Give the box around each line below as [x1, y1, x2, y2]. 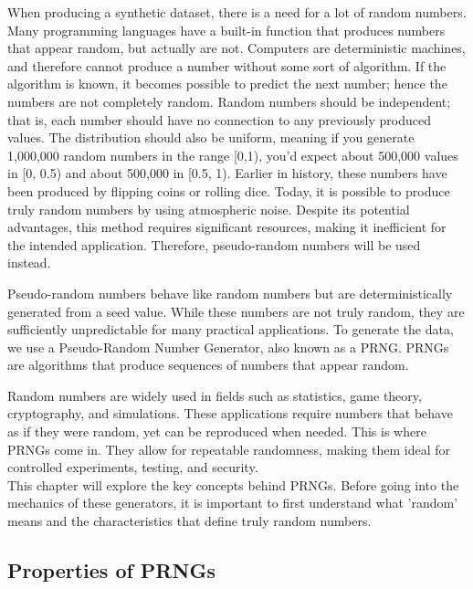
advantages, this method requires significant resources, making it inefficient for [7, 217, 447, 237]
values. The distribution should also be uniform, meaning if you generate [7, 128, 415, 147]
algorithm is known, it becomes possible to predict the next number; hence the [7, 74, 447, 93]
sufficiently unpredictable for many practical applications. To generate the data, [7, 320, 454, 339]
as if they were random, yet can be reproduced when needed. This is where [7, 422, 426, 441]
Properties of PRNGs [7, 556, 215, 584]
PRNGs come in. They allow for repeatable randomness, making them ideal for [7, 439, 451, 458]
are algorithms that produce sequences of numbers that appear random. [7, 355, 409, 374]
